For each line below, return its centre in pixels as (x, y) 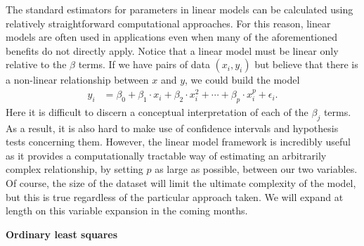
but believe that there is (306, 64)
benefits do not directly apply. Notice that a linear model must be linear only (172, 50)
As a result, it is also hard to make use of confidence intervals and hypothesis (172, 128)
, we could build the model (242, 80)
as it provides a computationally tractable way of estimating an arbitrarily (166, 155)
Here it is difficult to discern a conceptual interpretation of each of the (157, 111)
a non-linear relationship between (77, 80)
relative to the (36, 64)
